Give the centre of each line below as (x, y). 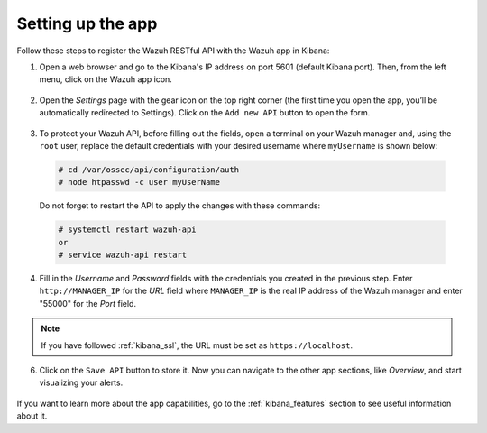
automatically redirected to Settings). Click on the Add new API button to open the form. (205, 113)
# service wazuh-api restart (123, 255)
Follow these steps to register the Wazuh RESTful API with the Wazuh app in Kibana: (173, 51)
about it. (32, 416)
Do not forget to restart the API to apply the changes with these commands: (179, 206)
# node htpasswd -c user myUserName (139, 182)
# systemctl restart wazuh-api (128, 230)
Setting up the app (87, 23)
